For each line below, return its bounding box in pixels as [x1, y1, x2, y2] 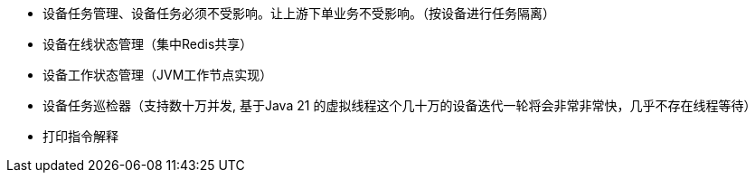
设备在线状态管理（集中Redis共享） [42, 36, 253, 52]
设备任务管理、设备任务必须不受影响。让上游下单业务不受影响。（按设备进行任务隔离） [42, 5, 555, 21]
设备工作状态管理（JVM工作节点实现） [42, 67, 273, 82]
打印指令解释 [42, 128, 118, 144]
